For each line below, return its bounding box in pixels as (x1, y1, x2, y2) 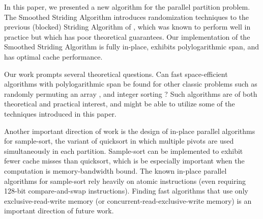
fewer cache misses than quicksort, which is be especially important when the (4, 155, 245, 166)
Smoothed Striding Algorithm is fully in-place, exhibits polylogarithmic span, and (4, 41, 259, 52)
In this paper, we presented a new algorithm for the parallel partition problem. (4, 2, 250, 12)
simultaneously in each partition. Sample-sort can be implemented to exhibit (4, 145, 243, 156)
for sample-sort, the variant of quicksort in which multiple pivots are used (4, 135, 234, 146)
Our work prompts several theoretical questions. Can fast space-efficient (4, 68, 228, 79)
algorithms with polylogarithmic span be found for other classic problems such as (4, 78, 257, 89)
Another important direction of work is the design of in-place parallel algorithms (4, 125, 255, 136)
